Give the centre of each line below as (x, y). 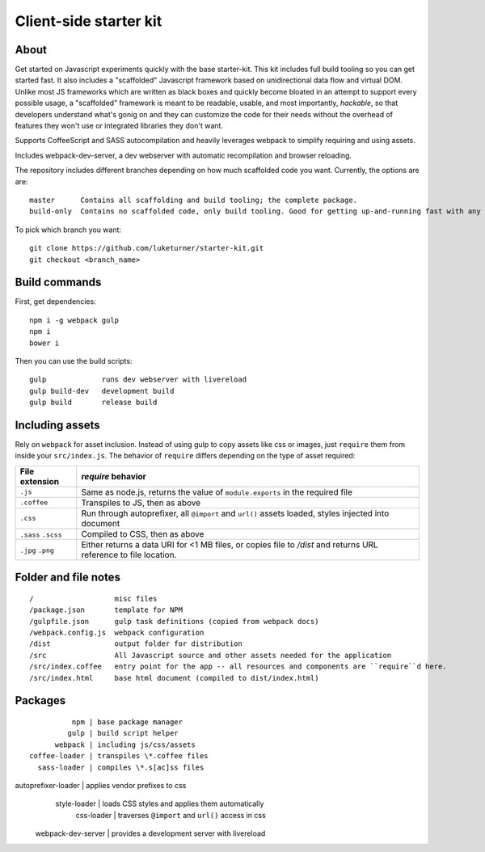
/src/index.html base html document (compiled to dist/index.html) (174, 678)
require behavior (114, 476)
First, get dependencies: (55, 302)
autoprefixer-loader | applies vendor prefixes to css (101, 785)
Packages (40, 700)
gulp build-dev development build (102, 391)
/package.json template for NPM (106, 610)
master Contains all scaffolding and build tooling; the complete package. (194, 200)
